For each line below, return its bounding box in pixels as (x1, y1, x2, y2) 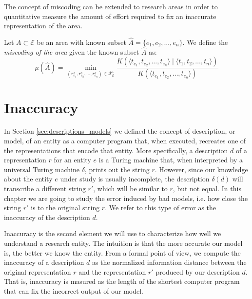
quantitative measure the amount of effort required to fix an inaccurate (4, 11, 216, 21)
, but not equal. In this (173, 183, 241, 193)
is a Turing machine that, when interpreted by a (98, 155, 243, 165)
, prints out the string (84, 164, 150, 174)
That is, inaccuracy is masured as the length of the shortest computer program (4, 276, 240, 286)
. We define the (182, 37, 228, 47)
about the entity (4, 174, 53, 184)
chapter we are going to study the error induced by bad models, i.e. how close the (4, 193, 248, 203)
